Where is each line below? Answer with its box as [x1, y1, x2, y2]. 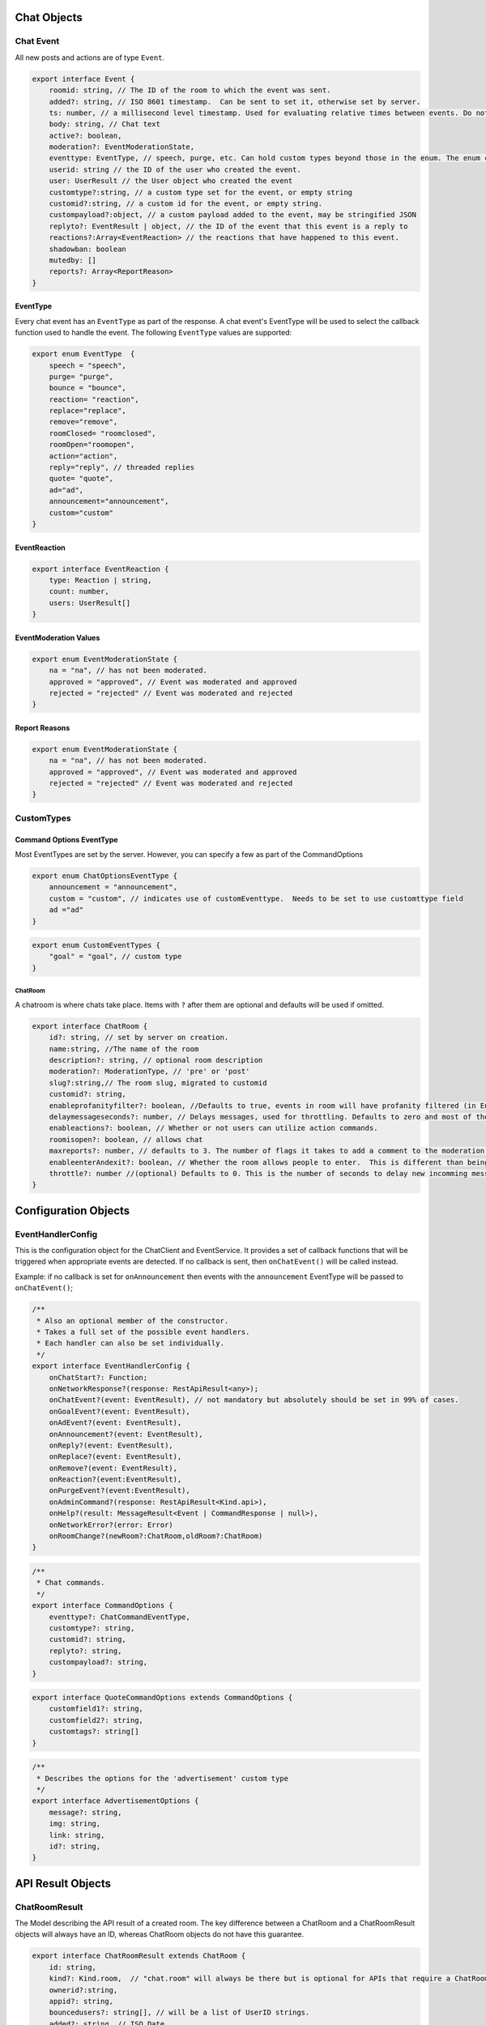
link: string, [49, 1831, 105, 1840]
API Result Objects [15, 1876, 111, 1891]
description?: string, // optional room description [49, 1055, 263, 1064]
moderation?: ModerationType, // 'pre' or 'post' [49, 1067, 250, 1076]
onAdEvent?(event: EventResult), [49, 1418, 182, 1427]
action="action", [49, 451, 118, 461]
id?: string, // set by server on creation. [49, 1033, 229, 1042]
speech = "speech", [49, 360, 127, 370]
